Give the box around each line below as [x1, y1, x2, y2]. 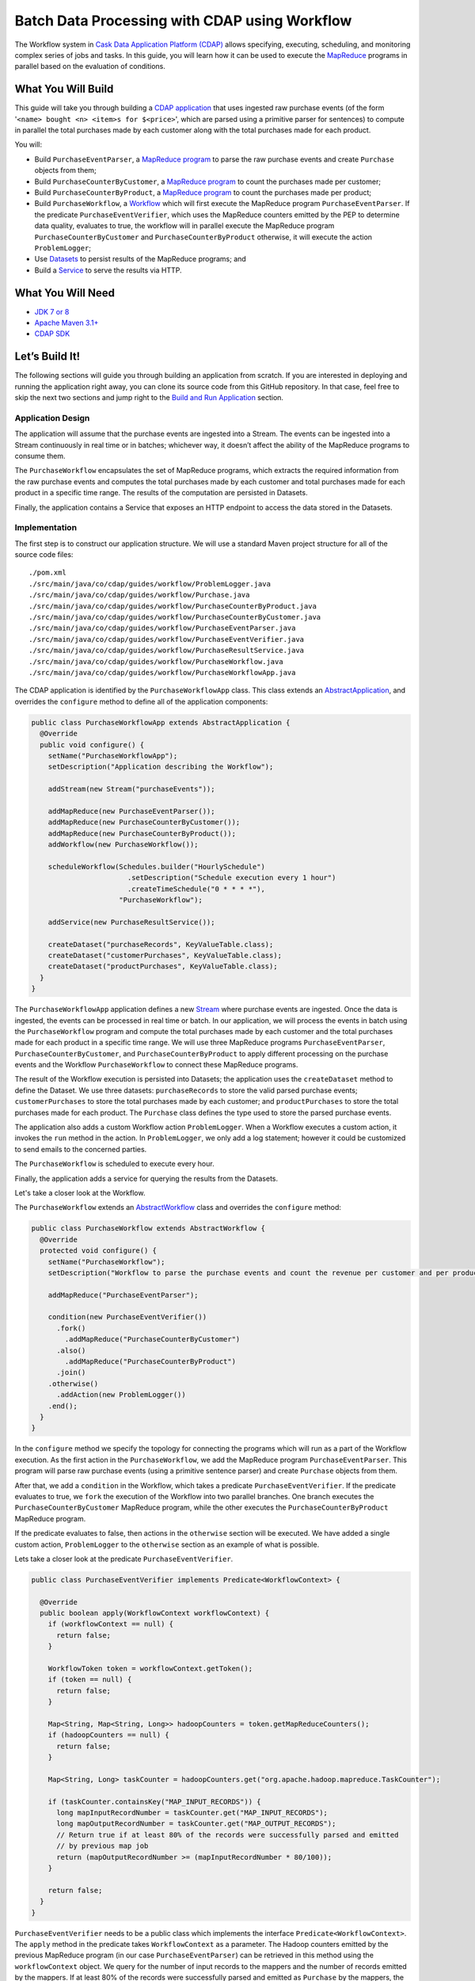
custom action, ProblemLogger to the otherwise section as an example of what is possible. [14, 1540, 320, 1549]
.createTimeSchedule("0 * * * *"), [127, 884, 265, 893]
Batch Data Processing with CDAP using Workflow [14, 12, 352, 29]
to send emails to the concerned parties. [14, 1144, 147, 1154]
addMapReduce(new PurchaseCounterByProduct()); [47, 829, 237, 838]
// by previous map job [56, 1842, 149, 1850]
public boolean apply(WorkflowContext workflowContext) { [40, 1609, 270, 1618]
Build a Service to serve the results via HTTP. [34, 265, 182, 275]
